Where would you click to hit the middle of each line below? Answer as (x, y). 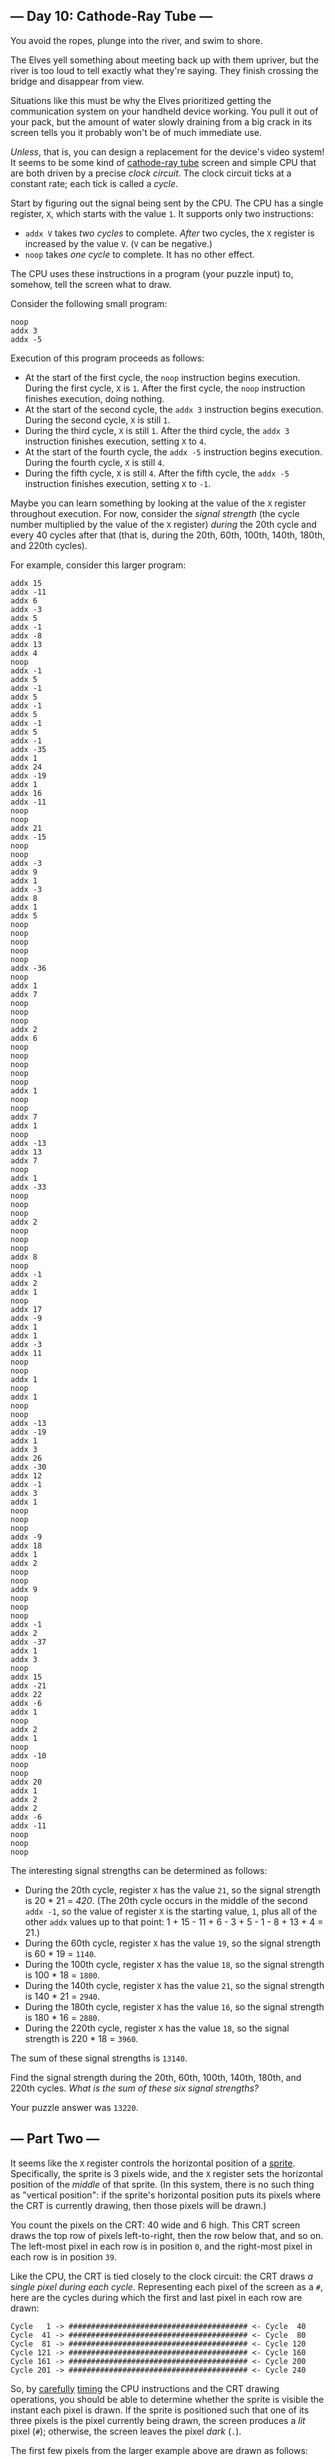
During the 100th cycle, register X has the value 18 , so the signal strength (174, 1964)
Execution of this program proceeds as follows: (107, 358)
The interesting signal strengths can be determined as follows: (139, 1870)
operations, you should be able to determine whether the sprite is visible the (167, 2399)
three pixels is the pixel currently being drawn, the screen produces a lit (158, 2420)
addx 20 (26, 1782)
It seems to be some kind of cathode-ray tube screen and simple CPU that (163, 162)
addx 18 (26, 1545)
